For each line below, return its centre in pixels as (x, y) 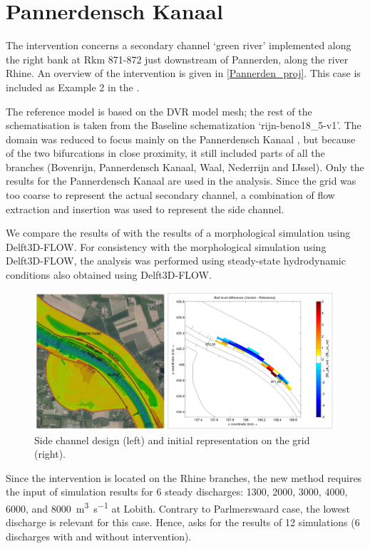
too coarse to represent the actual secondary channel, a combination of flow (170, 195)
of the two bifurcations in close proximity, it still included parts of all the (165, 153)
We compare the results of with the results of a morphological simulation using (178, 233)
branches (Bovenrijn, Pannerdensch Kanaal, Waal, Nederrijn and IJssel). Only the (185, 166)
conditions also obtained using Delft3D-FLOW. (109, 275)
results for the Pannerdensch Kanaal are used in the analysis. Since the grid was (181, 181)
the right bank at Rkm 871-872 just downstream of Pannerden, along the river (177, 59)
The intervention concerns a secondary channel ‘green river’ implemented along (179, 45)
